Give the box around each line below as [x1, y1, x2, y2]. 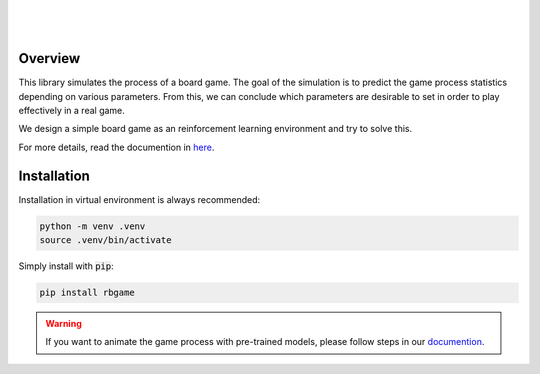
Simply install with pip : [18, 260, 114, 272]
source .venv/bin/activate [39, 235, 172, 246]
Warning [45, 318, 82, 330]
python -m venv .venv [39, 220, 146, 232]
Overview [18, 50, 81, 67]
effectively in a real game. [18, 105, 125, 117]
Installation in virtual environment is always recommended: [18, 193, 261, 205]
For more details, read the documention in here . [18, 141, 215, 153]
